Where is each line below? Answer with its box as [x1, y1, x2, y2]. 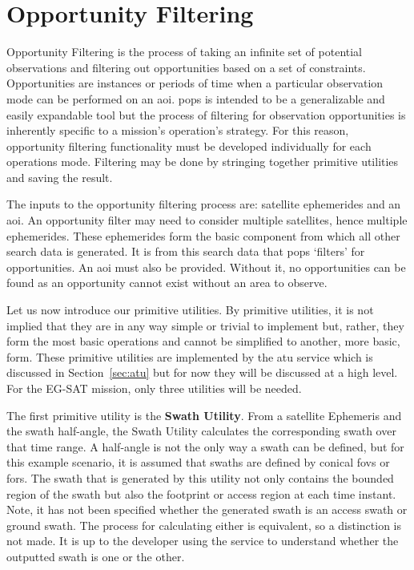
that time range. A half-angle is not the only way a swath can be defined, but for [6, 438, 404, 455]
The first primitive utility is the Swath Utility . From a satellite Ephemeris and [6, 406, 402, 423]
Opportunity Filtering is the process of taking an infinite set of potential [6, 43, 363, 60]
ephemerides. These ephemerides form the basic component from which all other [6, 227, 400, 244]
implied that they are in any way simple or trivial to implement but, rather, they [6, 317, 404, 334]
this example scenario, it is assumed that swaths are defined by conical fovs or [6, 454, 390, 471]
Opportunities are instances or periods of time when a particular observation [6, 75, 384, 91]
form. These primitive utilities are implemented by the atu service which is [6, 348, 373, 365]
